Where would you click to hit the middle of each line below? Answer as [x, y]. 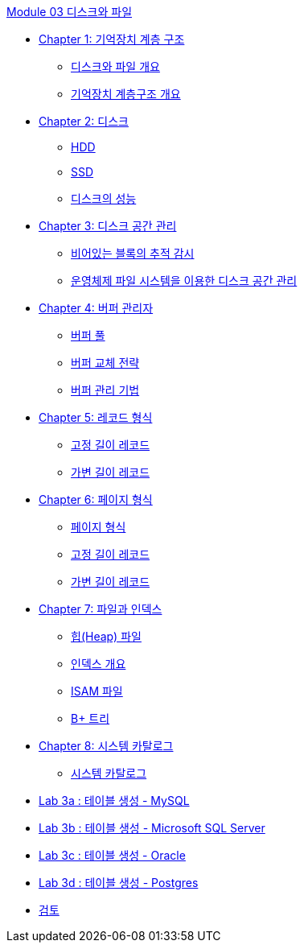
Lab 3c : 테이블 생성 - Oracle [112, 855]
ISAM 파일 [97, 691]
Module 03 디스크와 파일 [70, 12]
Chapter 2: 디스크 [84, 121]
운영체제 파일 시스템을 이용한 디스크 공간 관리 [184, 281]
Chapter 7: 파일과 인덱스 [101, 609]
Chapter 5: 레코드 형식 [96, 417]
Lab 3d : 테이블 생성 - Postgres [119, 883]
